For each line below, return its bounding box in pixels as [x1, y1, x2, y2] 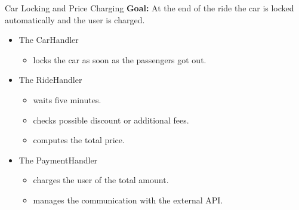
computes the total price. [33, 134, 125, 146]
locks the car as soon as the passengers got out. [33, 53, 206, 66]
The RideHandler [19, 73, 82, 86]
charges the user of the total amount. [33, 174, 169, 186]
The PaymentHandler [19, 153, 98, 166]
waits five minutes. [33, 93, 101, 106]
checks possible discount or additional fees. [33, 113, 189, 126]
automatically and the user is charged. [5, 13, 145, 26]
